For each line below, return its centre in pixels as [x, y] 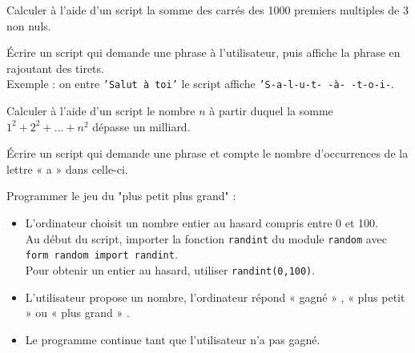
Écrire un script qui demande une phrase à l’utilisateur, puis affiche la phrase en [203, 52]
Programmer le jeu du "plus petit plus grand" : [121, 196]
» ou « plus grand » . [77, 313]
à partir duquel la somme [271, 111]
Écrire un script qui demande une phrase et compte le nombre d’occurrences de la [207, 153]
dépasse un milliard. [141, 126]
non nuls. [29, 25]
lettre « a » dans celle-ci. [67, 168]
